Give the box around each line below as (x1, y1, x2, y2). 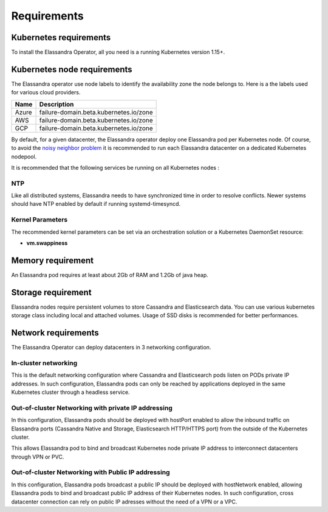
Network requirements (11, 328, 100, 338)
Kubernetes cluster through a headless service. (11, 388, 130, 396)
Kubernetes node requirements (11, 64, 133, 74)
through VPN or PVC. (11, 453, 64, 460)
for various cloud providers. (11, 89, 81, 96)
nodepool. (11, 153, 37, 160)
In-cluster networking (11, 359, 78, 367)
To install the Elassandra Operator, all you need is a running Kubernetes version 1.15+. (11, 49, 225, 56)
